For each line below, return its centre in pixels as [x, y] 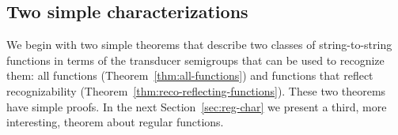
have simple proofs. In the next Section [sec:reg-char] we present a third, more [197, 106]
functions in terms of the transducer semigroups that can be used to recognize [195, 60]
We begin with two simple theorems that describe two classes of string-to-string [199, 45]
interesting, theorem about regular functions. [115, 122]
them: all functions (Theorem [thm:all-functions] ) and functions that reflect [190, 75]
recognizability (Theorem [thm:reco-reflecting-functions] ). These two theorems [196, 90]
